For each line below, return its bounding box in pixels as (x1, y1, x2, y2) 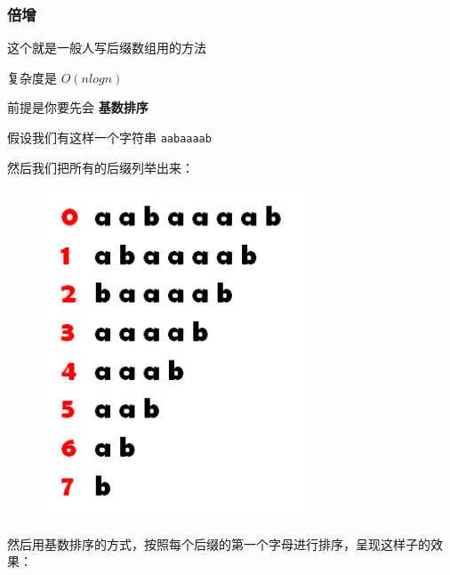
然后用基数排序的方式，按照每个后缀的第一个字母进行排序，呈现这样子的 (7, 534, 430, 553)
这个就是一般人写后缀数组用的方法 (7, 38, 206, 57)
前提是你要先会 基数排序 (7, 98, 149, 117)
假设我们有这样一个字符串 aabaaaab (7, 128, 212, 146)
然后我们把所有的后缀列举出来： (7, 158, 194, 176)
